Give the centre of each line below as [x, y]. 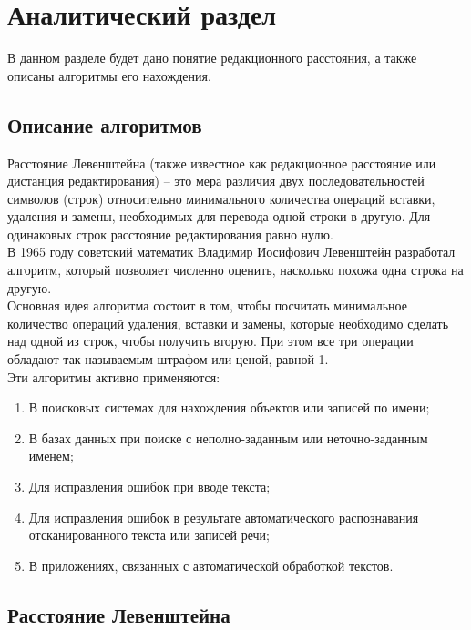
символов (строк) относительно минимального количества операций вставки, [221, 198]
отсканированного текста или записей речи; [149, 535]
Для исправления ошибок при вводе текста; [149, 487]
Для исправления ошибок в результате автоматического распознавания [224, 517]
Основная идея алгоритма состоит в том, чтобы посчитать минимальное [207, 305]
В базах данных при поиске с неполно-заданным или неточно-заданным [228, 437]
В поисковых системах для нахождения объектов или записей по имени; [229, 407]
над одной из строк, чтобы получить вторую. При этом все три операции [210, 341]
